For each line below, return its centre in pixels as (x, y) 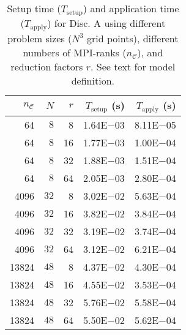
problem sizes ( (40, 38)
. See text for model (133, 66)
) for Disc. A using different (106, 23)
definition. (93, 80)
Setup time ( (34, 8)
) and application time (131, 8)
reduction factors (47, 66)
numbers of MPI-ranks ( (75, 52)
